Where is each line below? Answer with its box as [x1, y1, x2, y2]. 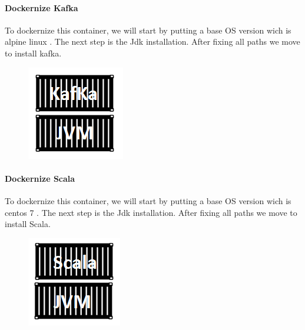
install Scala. [5, 218, 51, 230]
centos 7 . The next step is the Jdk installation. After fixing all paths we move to [5, 206, 297, 218]
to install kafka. [5, 46, 62, 59]
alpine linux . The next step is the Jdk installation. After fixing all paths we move [5, 35, 300, 48]
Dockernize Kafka [5, 1, 78, 14]
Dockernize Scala [5, 172, 75, 184]
